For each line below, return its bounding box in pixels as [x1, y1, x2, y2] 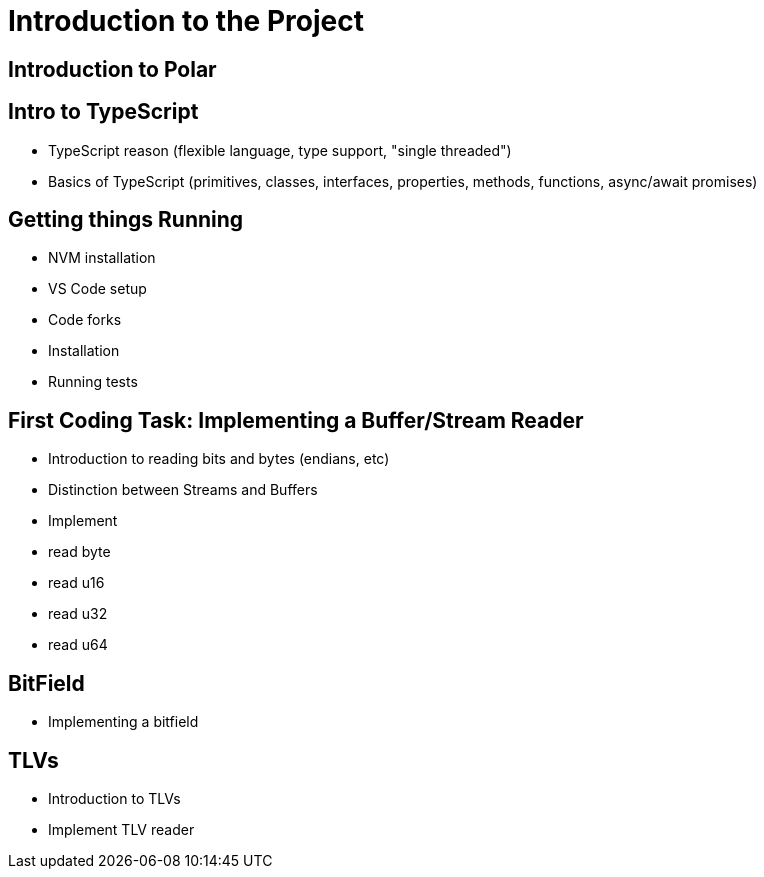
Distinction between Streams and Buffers [48, 481, 318, 499]
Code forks [48, 311, 122, 329]
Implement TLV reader [48, 820, 195, 838]
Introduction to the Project [8, 4, 364, 38]
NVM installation [48, 249, 156, 267]
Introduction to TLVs [48, 789, 181, 807]
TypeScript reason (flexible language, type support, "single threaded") [48, 141, 512, 159]
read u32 [48, 605, 108, 623]
